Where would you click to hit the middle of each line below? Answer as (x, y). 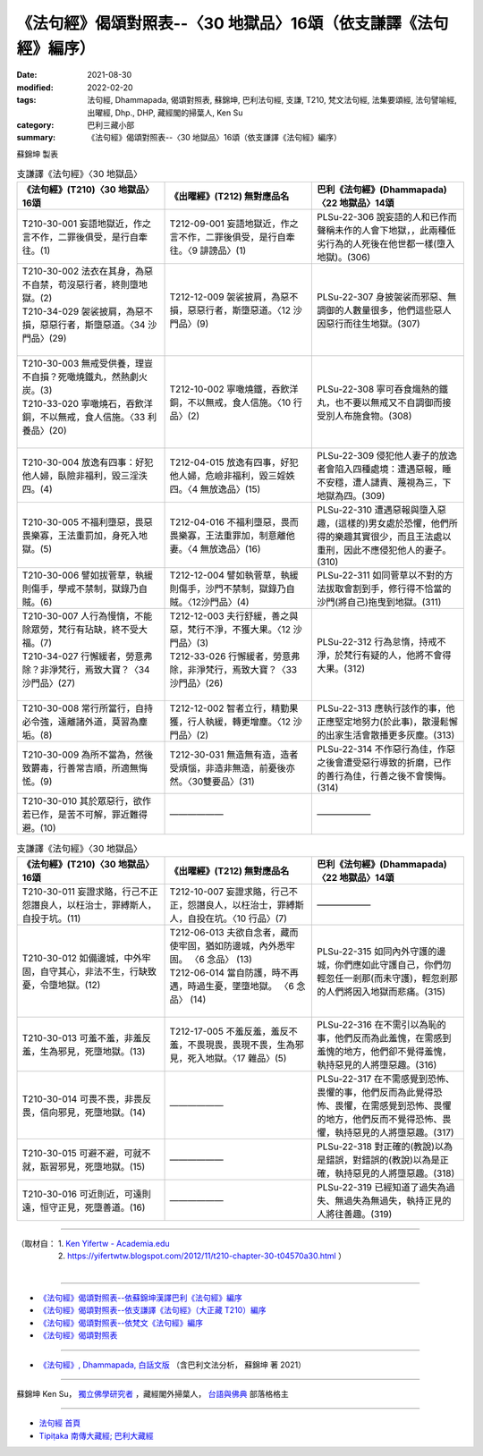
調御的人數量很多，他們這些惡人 (384, 310)
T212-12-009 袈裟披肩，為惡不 (234, 297)
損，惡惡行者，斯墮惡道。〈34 (84, 325)
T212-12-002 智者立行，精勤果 (234, 708)
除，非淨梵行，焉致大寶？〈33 (233, 670)
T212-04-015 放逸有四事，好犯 (234, 462)
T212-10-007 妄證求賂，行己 (229, 892)
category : (35, 124)
